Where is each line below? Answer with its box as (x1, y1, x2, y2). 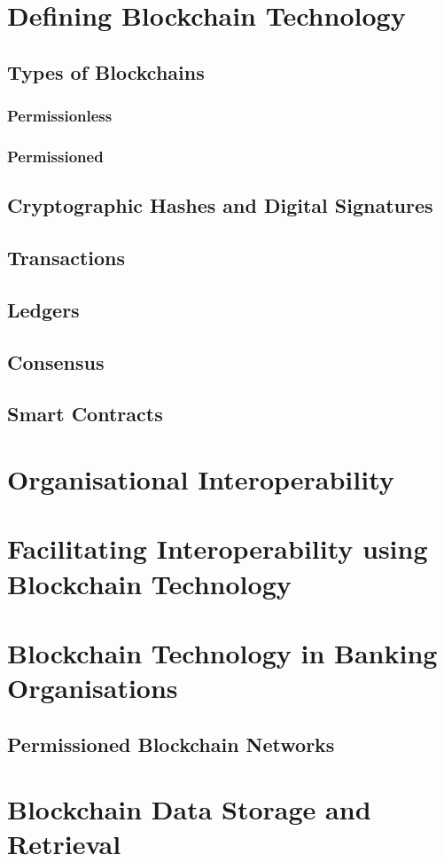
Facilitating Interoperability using (7, 530, 428, 567)
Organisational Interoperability (7, 460, 394, 497)
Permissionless (7, 105, 113, 127)
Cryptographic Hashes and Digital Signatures (7, 192, 433, 219)
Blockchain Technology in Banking (7, 634, 438, 670)
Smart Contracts (7, 400, 163, 427)
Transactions (7, 244, 126, 271)
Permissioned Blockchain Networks (7, 730, 335, 757)
